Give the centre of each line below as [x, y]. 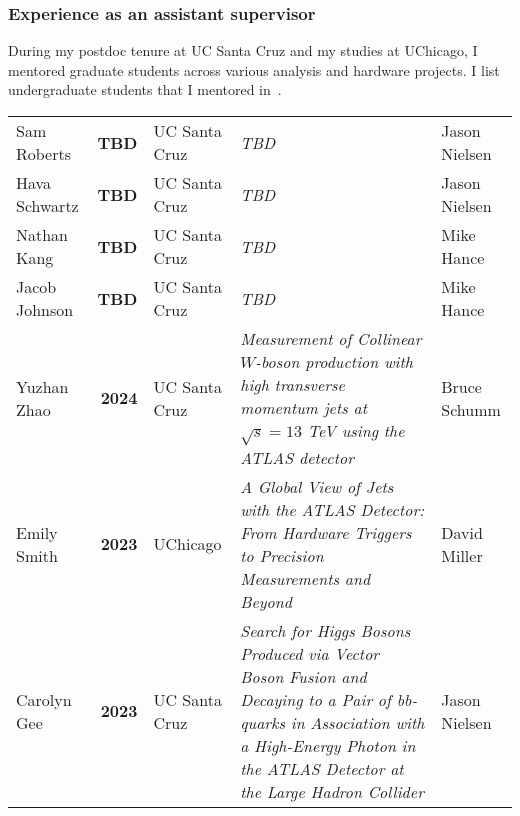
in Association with [357, 722]
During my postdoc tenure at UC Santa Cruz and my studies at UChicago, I [243, 50]
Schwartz [47, 205]
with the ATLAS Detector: [332, 509]
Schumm [471, 409]
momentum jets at [303, 407]
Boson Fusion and [303, 676]
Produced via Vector [310, 653]
